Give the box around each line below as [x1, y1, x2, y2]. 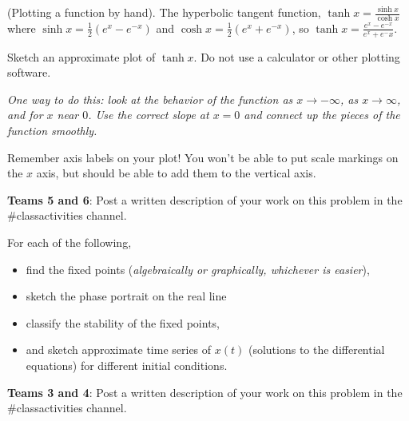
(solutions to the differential [248, 341, 385, 358]
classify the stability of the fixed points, [26, 314, 220, 331]
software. [7, 64, 51, 81]
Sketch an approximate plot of [7, 48, 156, 65]
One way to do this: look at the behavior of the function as [7, 90, 293, 107]
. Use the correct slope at [88, 106, 209, 123]
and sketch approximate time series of [26, 341, 212, 358]
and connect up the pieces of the [244, 106, 400, 123]
